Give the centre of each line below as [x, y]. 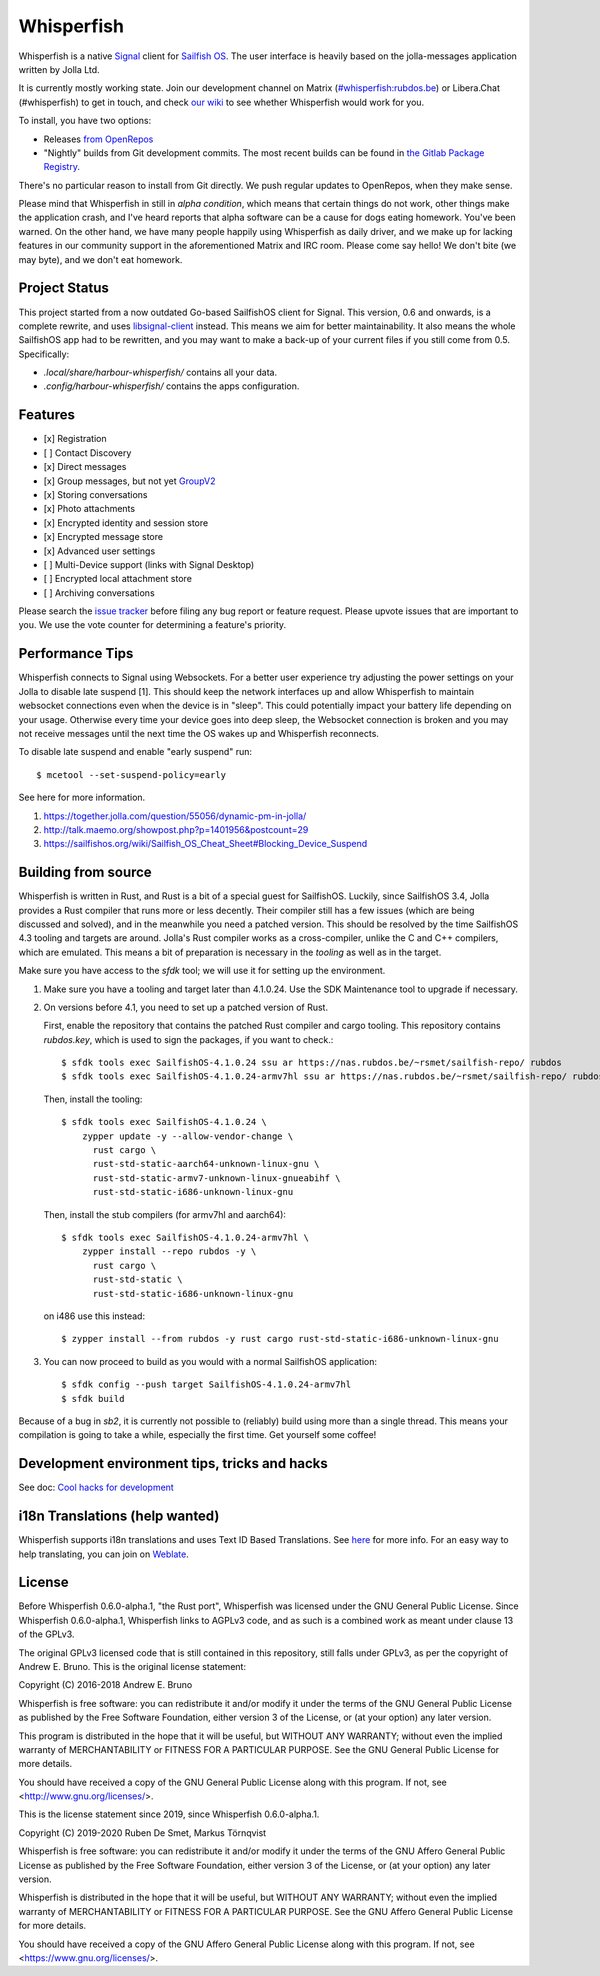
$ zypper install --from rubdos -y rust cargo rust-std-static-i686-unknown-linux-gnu [280, 1339]
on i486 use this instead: [94, 1316]
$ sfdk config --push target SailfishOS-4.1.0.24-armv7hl [206, 1384]
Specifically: [44, 354]
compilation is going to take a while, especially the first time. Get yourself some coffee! [197, 1435]
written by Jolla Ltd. [59, 69]
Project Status [64, 288]
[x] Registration [75, 439]
